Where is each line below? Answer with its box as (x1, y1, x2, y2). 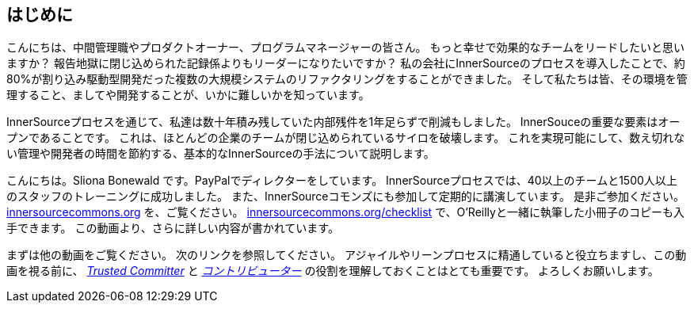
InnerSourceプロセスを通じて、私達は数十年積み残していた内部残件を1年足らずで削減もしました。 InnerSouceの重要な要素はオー (6, 115, 681, 129)
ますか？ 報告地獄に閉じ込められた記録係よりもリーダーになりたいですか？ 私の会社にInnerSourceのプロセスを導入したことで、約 (6, 56, 685, 71)
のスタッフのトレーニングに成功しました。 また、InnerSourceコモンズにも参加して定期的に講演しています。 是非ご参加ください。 (6, 189, 684, 204)
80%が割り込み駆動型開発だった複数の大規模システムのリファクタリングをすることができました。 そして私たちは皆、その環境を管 (6, 72, 688, 86)
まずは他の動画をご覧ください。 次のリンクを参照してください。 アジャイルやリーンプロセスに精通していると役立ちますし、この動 (6, 248, 687, 262)
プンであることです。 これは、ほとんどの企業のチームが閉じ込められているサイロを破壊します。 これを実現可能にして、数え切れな (6, 131, 685, 145)
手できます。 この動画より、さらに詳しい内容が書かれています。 (6, 221, 339, 235)
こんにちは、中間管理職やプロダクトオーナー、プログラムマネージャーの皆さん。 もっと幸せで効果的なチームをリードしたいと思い (6, 40, 684, 55)
